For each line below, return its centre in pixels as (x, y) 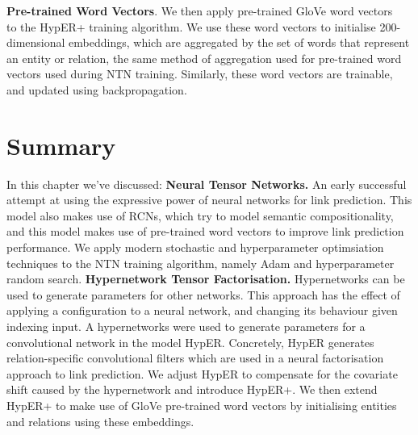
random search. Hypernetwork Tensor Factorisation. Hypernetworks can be (206, 279)
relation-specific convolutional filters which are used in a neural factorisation (195, 358)
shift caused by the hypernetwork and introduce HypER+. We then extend (192, 389)
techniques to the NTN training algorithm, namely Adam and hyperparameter (201, 263)
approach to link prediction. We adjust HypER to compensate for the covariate (202, 373)
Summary (61, 145)
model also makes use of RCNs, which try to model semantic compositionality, (200, 215)
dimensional (36, 42)
